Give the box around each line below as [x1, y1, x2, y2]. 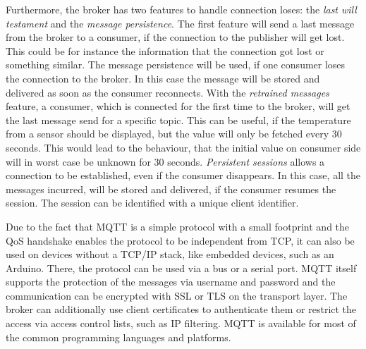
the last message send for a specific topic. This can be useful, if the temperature [6, 112, 351, 127]
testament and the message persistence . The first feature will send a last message [6, 16, 355, 30]
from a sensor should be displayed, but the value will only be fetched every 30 [6, 126, 342, 141]
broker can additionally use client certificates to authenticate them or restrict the [6, 302, 357, 317]
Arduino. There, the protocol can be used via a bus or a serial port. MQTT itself [6, 260, 357, 275]
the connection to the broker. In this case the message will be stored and [6, 71, 320, 85]
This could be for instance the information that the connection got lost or [6, 43, 324, 58]
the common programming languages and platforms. [6, 329, 231, 344]
